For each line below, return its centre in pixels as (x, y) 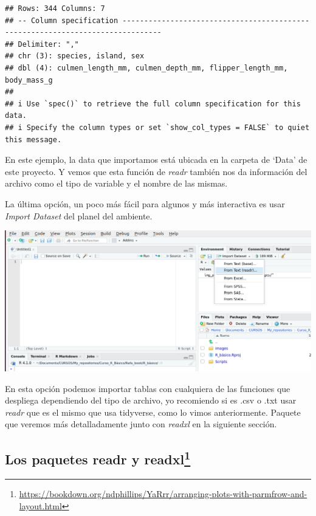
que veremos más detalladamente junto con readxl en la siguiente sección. (141, 424)
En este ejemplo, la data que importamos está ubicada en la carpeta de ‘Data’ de (156, 160)
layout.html (40, 505)
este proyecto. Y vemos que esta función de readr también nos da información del (156, 171)
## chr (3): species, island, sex (75, 56)
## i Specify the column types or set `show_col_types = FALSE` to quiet (157, 127)
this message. (33, 139)
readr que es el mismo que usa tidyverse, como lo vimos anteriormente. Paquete (153, 412)
